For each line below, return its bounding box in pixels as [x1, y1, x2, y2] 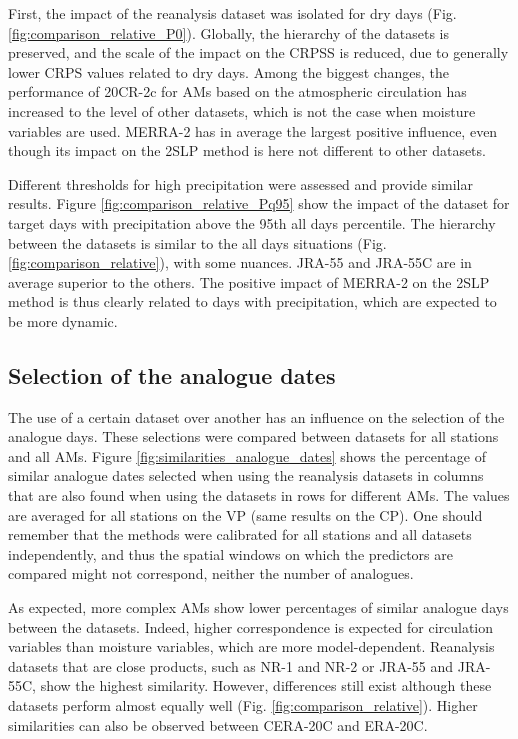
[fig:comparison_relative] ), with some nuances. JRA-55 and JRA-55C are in [8, 252, 472, 273]
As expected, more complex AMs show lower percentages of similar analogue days [8, 597, 509, 618]
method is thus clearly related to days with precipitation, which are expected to [8, 291, 497, 312]
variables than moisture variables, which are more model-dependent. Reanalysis [8, 636, 495, 657]
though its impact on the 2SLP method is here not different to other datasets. [8, 140, 486, 161]
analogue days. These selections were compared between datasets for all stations [8, 426, 499, 447]
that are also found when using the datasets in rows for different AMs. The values [8, 485, 510, 506]
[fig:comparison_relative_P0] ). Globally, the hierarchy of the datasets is [8, 22, 450, 43]
